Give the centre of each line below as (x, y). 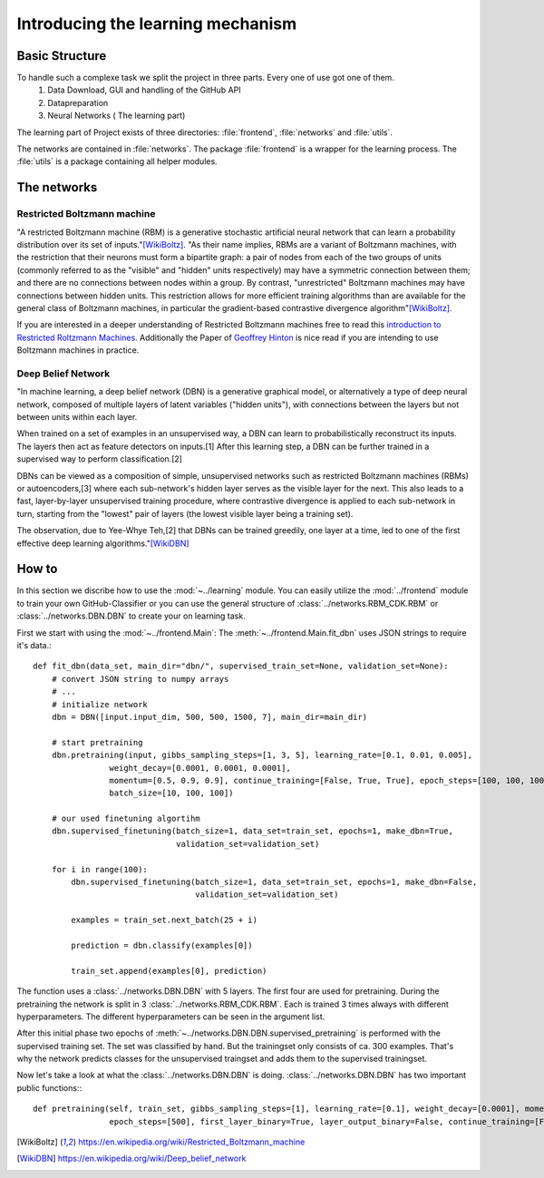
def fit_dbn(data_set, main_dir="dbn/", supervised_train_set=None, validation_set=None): (241, 666)
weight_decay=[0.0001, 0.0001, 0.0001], (200, 768)
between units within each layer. (77, 417)
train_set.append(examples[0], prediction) (169, 971)
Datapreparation (78, 102)
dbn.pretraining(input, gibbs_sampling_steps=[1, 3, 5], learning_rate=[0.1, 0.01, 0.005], (262, 755)
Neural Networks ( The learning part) (117, 116)
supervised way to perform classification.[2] (100, 459)
